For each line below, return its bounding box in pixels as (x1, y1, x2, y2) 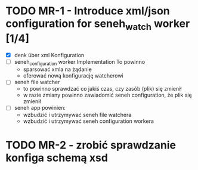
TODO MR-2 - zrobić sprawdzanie (5, 138, 177, 152)
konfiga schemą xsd (5, 151, 109, 165)
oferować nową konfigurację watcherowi (23, 72, 123, 79)
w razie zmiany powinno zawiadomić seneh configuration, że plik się (23, 91, 192, 99)
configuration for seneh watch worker (5, 17, 190, 32)
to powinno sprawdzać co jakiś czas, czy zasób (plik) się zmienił (23, 85, 182, 92)
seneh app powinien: (14, 104, 66, 112)
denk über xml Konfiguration (14, 51, 85, 58)
